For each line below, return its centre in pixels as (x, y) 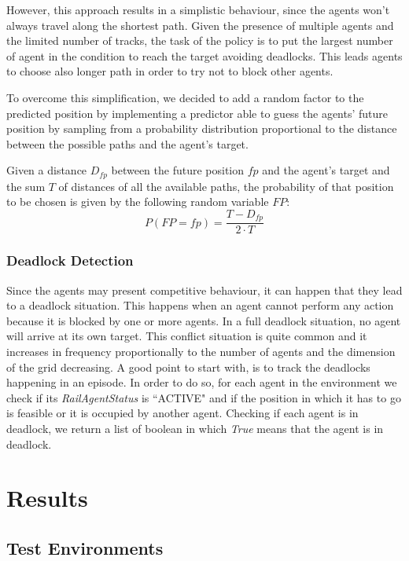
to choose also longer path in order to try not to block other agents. (170, 71)
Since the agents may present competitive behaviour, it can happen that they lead (204, 290)
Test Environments (85, 547)
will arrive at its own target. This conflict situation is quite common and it (187, 336)
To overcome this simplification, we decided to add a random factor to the (185, 97)
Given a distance (47, 170)
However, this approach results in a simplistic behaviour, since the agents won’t (198, 9)
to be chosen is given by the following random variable (138, 202)
